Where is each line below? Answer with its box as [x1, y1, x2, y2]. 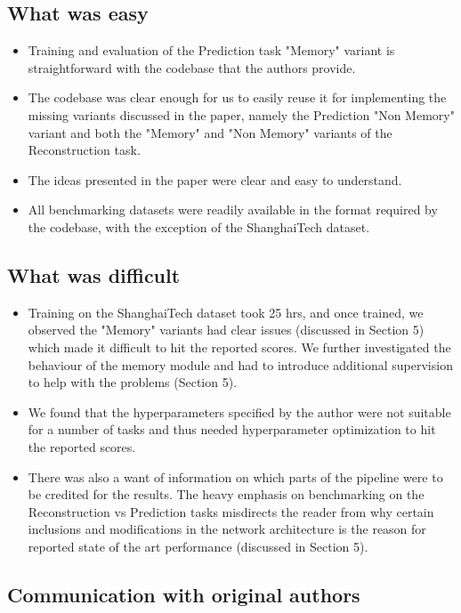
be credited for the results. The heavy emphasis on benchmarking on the [28, 485, 425, 504]
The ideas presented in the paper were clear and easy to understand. [28, 170, 402, 189]
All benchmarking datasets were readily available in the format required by [28, 200, 438, 219]
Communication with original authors [7, 580, 360, 608]
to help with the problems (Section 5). [28, 373, 238, 391]
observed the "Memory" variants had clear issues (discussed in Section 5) [28, 320, 425, 339]
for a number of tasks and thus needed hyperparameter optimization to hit [28, 420, 436, 439]
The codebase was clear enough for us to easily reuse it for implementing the [28, 88, 447, 107]
